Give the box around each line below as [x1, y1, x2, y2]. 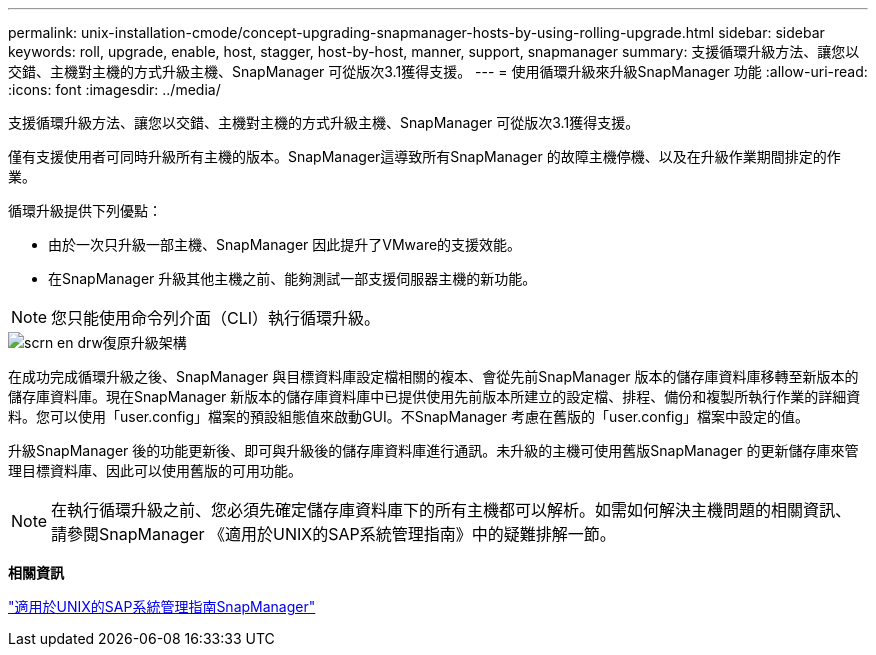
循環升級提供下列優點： [8, 202, 162, 219]
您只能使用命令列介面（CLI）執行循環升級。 [51, 308, 381, 328]
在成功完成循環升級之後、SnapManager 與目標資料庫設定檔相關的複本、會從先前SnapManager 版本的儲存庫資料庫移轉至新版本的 [8, 368, 859, 385]
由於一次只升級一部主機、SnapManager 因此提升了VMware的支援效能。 [48, 236, 522, 253]
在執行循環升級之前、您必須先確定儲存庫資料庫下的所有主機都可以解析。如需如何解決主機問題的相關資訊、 [51, 500, 852, 520]
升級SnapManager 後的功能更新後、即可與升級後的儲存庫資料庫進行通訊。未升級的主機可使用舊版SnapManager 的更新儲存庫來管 [8, 442, 859, 459]
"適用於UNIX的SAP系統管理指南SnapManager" [8, 598, 316, 615]
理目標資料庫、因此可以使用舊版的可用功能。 [8, 462, 302, 479]
